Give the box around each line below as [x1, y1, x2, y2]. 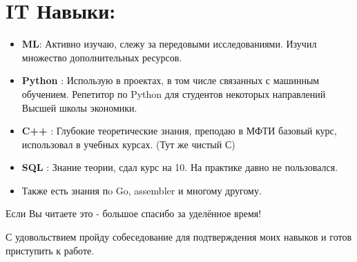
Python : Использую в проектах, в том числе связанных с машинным [21, 73, 320, 88]
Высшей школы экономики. [21, 100, 137, 114]
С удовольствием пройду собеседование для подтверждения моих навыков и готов [6, 230, 352, 244]
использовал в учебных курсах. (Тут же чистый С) [21, 137, 235, 151]
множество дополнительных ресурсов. [21, 50, 182, 64]
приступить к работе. [6, 243, 95, 257]
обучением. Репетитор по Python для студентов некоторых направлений [21, 86, 326, 101]
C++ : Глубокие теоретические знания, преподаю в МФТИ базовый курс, [21, 123, 337, 138]
